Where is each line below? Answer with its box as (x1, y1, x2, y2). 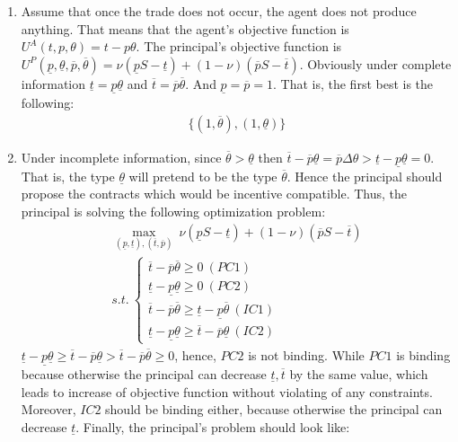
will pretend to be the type (128, 166, 277, 185)
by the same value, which (289, 365, 428, 384)
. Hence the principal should (286, 166, 443, 185)
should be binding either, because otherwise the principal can (105, 400, 443, 419)
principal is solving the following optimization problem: (21, 202, 326, 221)
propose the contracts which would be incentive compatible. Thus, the (21, 184, 408, 203)
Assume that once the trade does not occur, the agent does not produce (21, 2, 417, 20)
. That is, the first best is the (273, 74, 434, 93)
